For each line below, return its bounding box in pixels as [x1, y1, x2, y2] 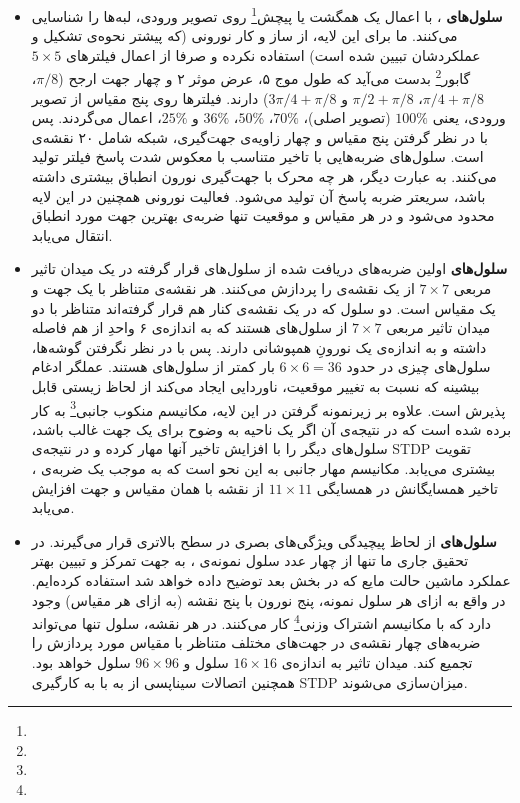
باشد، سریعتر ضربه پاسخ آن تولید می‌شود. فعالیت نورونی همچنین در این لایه [31, 185, 486, 206]
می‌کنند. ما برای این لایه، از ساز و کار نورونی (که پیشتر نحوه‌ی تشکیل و [31, 25, 458, 46]
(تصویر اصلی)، [303, 107, 391, 128]
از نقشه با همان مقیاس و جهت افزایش [31, 477, 264, 498]
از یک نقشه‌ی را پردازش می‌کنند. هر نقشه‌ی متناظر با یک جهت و [31, 278, 415, 299]
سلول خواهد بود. [31, 652, 131, 673]
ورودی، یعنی [432, 107, 506, 128]
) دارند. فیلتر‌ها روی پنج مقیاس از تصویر [31, 87, 269, 108]
